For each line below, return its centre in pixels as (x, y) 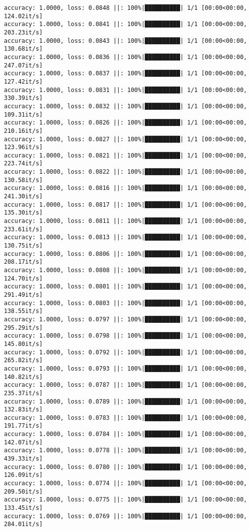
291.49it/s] (23, 295)
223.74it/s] (23, 164)
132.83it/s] (23, 410)
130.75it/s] (23, 246)
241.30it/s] (23, 197)
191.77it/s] (23, 426)
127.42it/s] (23, 81)
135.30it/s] (23, 213)
